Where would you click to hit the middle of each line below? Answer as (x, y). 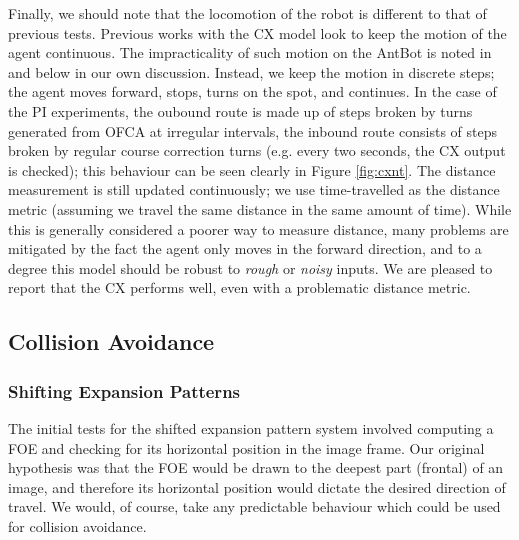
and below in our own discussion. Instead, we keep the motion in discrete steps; (251, 71)
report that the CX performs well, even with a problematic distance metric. (239, 287)
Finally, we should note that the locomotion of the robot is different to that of (247, 13)
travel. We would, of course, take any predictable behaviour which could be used (254, 506)
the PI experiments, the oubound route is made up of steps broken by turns (240, 110)
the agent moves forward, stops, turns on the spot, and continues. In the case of (252, 91)
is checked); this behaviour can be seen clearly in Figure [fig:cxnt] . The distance (252, 169)
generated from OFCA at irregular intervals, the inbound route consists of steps (252, 130)
